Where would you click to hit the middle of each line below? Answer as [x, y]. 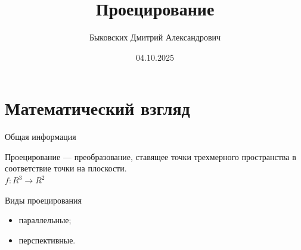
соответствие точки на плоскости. [66, 168]
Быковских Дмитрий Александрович [155, 37]
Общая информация [41, 137]
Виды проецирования [43, 200]
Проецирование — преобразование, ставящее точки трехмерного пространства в [150, 156]
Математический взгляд [97, 108]
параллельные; [45, 220]
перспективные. [47, 240]
